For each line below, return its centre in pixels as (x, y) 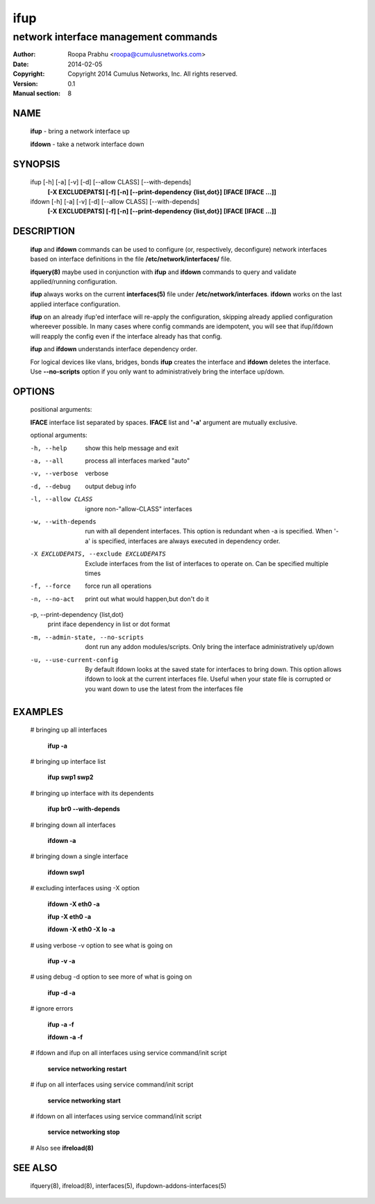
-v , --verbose (54, 474)
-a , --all (47, 461)
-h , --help (49, 448)
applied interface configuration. (75, 304)
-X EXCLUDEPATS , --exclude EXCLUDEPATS (98, 554)
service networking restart (87, 1068)
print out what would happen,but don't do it (147, 599)
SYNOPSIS (36, 164)
